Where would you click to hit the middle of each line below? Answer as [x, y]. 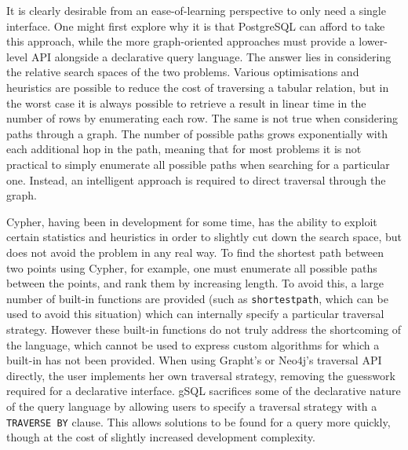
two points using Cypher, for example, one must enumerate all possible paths [192, 267]
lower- [373, 41]
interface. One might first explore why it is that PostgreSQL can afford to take [196, 26]
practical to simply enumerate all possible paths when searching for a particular [198, 164]
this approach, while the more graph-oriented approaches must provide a [181, 41]
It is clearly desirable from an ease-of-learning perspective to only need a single [196, 10]
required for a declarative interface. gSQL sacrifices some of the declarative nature [204, 391]
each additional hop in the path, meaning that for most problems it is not [184, 149]
